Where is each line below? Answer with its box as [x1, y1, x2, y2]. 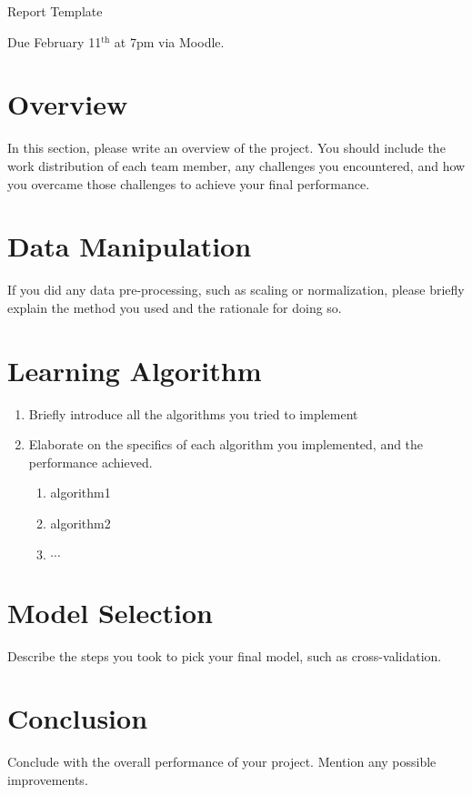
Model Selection [7, 593, 213, 630]
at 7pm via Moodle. [114, 32, 225, 51]
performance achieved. [28, 452, 153, 471]
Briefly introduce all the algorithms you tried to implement [28, 404, 358, 423]
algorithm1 [50, 483, 111, 502]
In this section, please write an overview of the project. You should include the [7, 138, 446, 157]
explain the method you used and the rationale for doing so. [7, 297, 342, 317]
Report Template [7, 2, 103, 20]
